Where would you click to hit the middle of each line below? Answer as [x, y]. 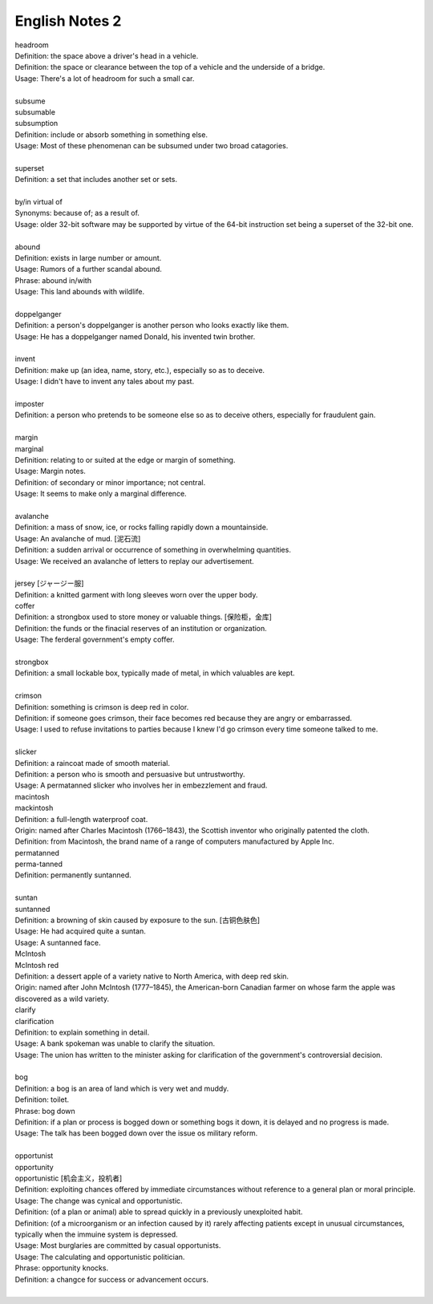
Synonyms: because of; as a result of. [77, 213]
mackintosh [34, 808]
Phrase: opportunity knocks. [61, 1268]
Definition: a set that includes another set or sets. [96, 180]
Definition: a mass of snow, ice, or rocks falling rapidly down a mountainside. [142, 527]
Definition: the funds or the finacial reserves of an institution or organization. [141, 628]
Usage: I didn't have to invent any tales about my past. [105, 382]
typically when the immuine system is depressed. [96, 1234]
